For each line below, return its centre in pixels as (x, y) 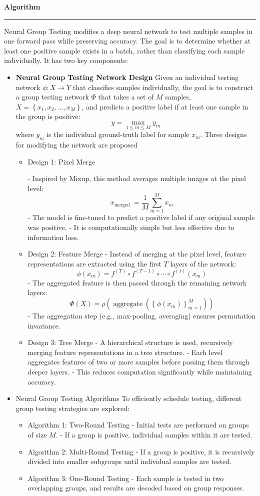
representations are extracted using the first (94, 263)
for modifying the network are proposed (76, 144)
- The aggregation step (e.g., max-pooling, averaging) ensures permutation (141, 316)
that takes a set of (126, 97)
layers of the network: (203, 263)
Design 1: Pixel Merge (61, 161)
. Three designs (223, 134)
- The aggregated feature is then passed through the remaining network (137, 282)
